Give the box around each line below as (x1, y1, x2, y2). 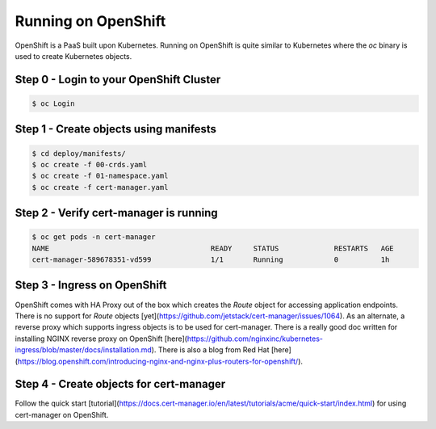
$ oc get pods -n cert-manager (31, 233, 157, 242)
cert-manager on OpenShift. (15, 410, 109, 419)
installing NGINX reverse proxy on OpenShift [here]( (15, 334, 187, 343)
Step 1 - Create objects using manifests (15, 122, 217, 137)
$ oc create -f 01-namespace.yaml (31, 171, 169, 181)
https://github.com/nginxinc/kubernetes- (187, 334, 323, 343)
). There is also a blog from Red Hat (151, 345, 270, 355)
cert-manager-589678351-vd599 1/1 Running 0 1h (31, 255, 390, 264)
